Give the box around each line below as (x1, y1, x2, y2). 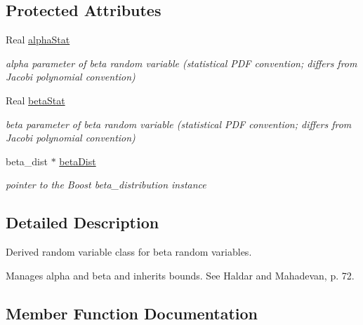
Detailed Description (6, 212, 159, 233)
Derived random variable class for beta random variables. (6, 244, 252, 259)
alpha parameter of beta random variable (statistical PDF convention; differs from (6, 55, 357, 70)
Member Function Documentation (6, 302, 258, 324)
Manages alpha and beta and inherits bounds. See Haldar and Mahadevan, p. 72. (6, 268, 355, 282)
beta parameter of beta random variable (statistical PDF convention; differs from (6, 116, 352, 131)
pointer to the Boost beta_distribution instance (6, 177, 206, 192)
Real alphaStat (6, 32, 70, 47)
